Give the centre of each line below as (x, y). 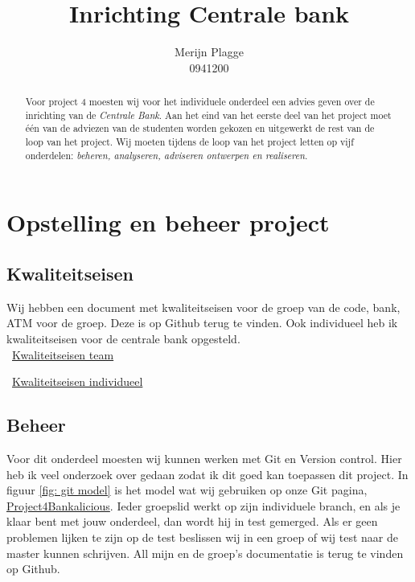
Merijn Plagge (209, 52)
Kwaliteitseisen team (63, 354)
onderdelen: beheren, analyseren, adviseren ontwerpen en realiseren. (166, 155)
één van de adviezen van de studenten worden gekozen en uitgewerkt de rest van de (200, 128)
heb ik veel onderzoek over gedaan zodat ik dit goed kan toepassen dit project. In (207, 474)
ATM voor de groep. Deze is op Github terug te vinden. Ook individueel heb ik (202, 323)
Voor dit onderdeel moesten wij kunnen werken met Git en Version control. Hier (204, 458)
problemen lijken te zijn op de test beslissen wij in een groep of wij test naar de (202, 537)
